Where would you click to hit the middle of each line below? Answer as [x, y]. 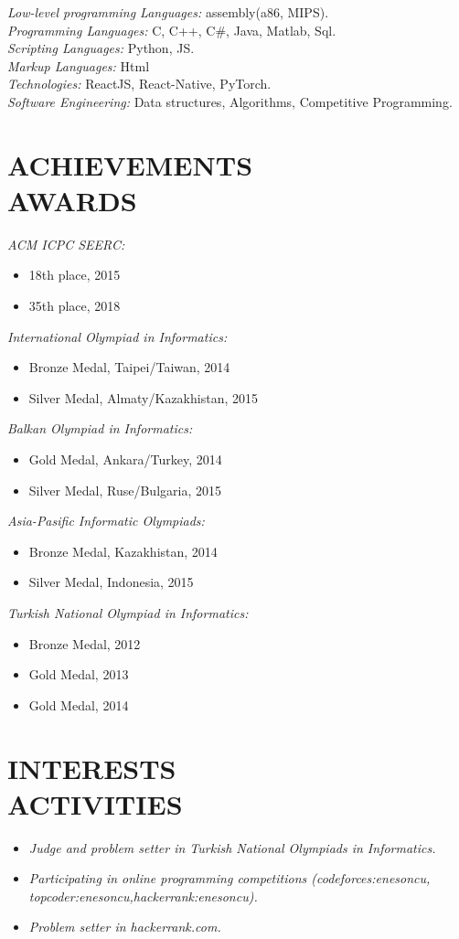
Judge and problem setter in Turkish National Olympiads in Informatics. [232, 847]
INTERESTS [92, 768]
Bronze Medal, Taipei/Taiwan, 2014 [129, 367]
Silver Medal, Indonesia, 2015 [111, 582]
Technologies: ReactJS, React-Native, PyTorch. [139, 84]
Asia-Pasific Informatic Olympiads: [106, 521]
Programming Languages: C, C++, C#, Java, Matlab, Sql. [172, 30]
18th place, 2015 [75, 275]
